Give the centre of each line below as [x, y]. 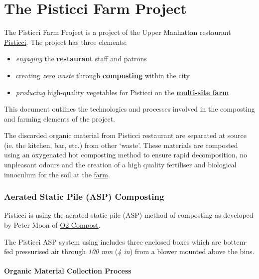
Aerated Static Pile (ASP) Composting [84, 197]
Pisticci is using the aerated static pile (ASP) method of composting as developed [129, 215]
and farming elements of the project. [60, 118]
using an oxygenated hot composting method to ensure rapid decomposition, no [126, 155]
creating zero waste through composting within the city [103, 75]
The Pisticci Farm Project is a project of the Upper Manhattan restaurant [118, 32]
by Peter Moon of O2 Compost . [52, 225]
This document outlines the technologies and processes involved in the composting [129, 109]
